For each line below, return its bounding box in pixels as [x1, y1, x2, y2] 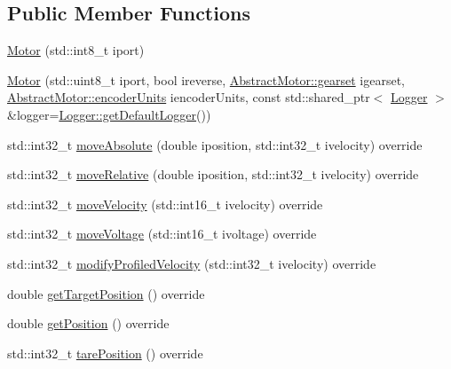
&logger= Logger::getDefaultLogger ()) [7, 105, 211, 123]
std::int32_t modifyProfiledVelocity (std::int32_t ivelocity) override [7, 254, 376, 272]
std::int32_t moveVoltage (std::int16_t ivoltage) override [7, 224, 317, 243]
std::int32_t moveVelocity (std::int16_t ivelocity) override [7, 194, 323, 213]
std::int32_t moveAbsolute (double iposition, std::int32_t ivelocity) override [7, 135, 423, 153]
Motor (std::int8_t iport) [7, 41, 145, 59]
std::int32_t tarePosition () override [7, 343, 203, 362]
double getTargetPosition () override [7, 284, 205, 302]
